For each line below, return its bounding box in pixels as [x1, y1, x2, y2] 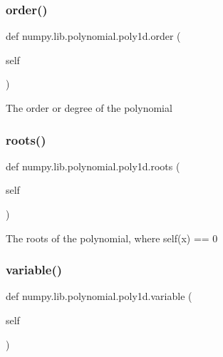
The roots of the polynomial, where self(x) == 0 [6, 230, 218, 245]
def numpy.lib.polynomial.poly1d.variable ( [6, 289, 192, 304]
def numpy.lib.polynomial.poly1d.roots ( [6, 158, 180, 173]
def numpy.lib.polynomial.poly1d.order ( [6, 29, 181, 43]
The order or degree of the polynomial [6, 100, 172, 115]
